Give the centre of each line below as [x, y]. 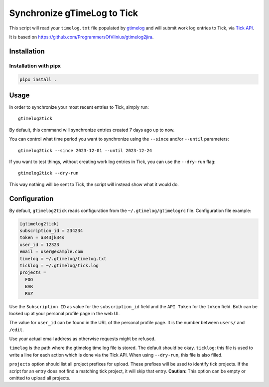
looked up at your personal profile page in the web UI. [65, 313]
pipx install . [38, 79]
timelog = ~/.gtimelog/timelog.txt [63, 259]
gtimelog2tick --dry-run [48, 173]
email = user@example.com [51, 252]
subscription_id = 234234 [51, 231]
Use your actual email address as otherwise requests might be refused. [82, 339]
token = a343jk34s [42, 238]
